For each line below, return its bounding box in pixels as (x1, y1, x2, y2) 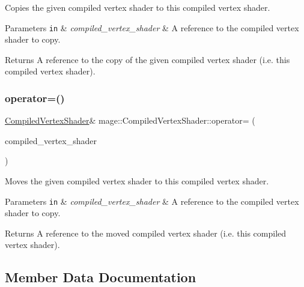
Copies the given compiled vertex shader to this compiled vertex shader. (5, 1, 270, 13)
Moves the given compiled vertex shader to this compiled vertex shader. (5, 175, 269, 187)
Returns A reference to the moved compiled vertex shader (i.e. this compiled (5, 226, 287, 239)
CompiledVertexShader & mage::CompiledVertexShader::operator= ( (5, 114, 255, 127)
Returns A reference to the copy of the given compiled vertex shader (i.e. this (5, 53, 290, 65)
